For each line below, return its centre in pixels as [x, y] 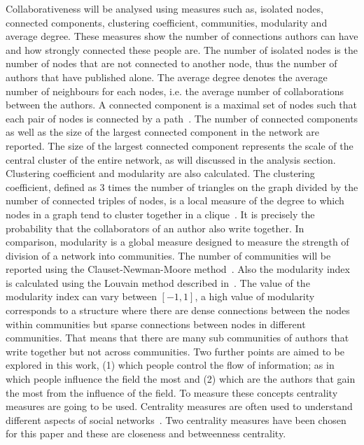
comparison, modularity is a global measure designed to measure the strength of [177, 242]
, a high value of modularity [255, 296]
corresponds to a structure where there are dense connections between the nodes [178, 310]
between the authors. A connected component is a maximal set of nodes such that [182, 105]
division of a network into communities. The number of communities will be [168, 255]
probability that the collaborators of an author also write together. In [155, 228]
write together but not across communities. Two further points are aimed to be [175, 351]
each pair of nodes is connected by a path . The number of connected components [182, 118]
